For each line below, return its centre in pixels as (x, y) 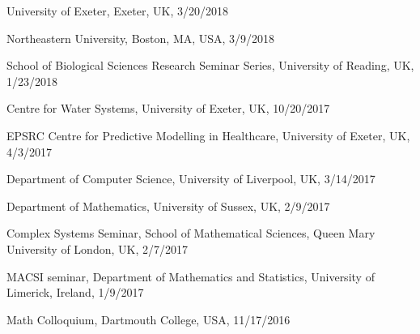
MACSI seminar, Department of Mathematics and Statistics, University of (191, 276)
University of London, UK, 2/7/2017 (97, 248)
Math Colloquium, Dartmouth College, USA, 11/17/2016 (148, 319)
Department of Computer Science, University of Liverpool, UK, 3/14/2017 (191, 179)
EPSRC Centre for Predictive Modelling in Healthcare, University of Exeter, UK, (208, 135)
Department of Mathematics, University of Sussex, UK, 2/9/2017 (168, 206)
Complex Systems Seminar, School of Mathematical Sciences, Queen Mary (191, 233)
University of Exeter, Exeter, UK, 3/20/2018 (117, 11)
